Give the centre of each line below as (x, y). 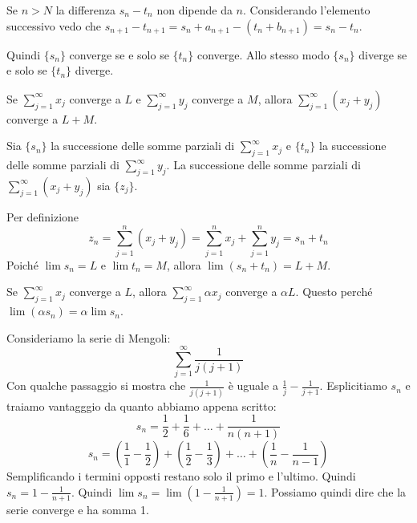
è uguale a (253, 385)
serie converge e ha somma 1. (78, 509)
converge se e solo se (119, 54)
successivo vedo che (54, 25)
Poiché (22, 264)
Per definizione (43, 216)
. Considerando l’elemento (307, 10)
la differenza (85, 10)
